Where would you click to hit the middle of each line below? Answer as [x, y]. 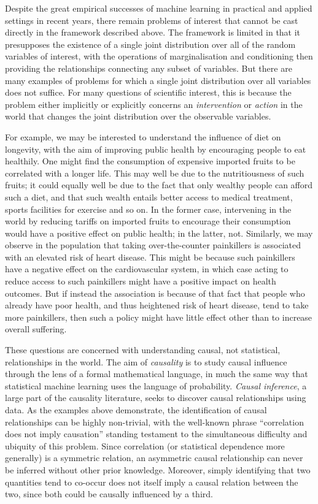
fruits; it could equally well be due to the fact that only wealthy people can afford [159, 185]
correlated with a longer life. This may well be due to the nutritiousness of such [155, 173]
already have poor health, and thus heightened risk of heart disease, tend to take [157, 305]
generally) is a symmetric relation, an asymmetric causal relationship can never [154, 458]
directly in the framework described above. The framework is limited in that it [153, 32]
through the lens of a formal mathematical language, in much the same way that [157, 374]
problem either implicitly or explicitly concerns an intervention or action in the [154, 104]
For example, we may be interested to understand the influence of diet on [143, 136]
